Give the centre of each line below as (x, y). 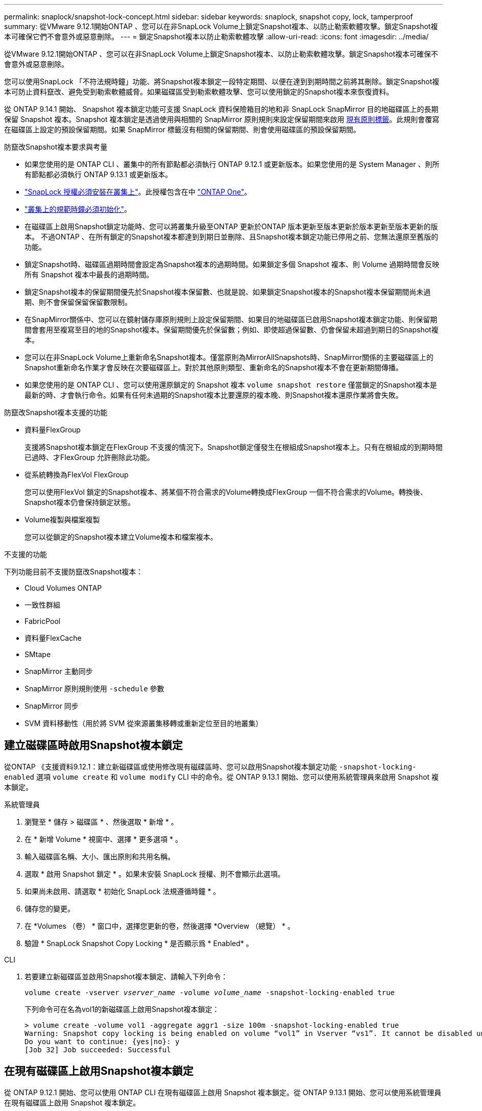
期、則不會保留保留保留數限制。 (78, 302)
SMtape (38, 654)
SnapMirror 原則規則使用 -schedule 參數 (94, 689)
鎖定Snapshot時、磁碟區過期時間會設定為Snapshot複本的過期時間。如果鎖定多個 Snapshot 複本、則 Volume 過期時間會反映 (232, 264)
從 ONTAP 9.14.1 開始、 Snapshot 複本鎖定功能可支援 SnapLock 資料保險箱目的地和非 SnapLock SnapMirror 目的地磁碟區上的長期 (221, 109)
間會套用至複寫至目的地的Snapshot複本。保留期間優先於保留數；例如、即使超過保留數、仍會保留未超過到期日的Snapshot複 (232, 330)
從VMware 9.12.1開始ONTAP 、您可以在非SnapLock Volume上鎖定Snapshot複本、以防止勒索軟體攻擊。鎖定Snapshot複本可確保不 (221, 54)
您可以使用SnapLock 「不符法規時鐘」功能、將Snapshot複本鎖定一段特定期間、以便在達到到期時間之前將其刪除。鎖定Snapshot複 (222, 81)
